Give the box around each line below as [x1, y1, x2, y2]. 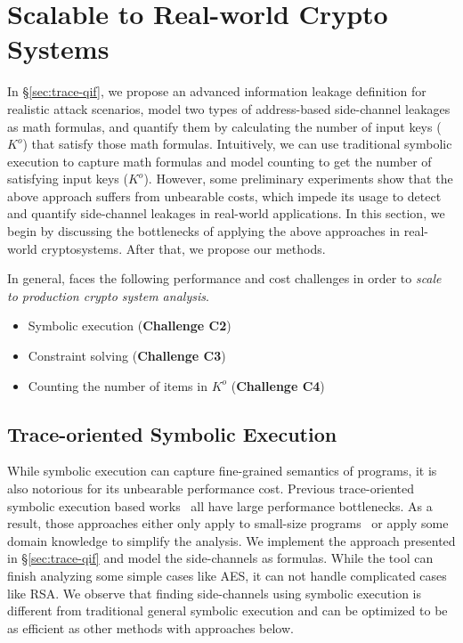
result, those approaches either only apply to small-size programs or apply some [7, 514, 449, 533]
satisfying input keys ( [7, 169, 128, 188]
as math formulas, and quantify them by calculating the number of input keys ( [7, 117, 442, 135]
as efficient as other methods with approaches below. [7, 618, 294, 637]
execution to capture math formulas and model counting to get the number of [7, 151, 432, 170]
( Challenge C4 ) [231, 376, 325, 395]
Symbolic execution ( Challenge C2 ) [28, 316, 231, 335]
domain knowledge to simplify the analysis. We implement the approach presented [7, 531, 456, 549]
